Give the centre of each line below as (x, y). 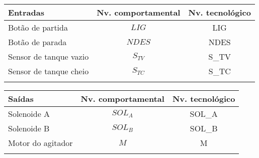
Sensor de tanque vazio (49, 56)
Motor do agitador (40, 143)
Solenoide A (29, 114)
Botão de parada (37, 42)
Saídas (21, 99)
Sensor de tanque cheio (49, 71)
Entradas (26, 12)
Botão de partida (38, 27)
